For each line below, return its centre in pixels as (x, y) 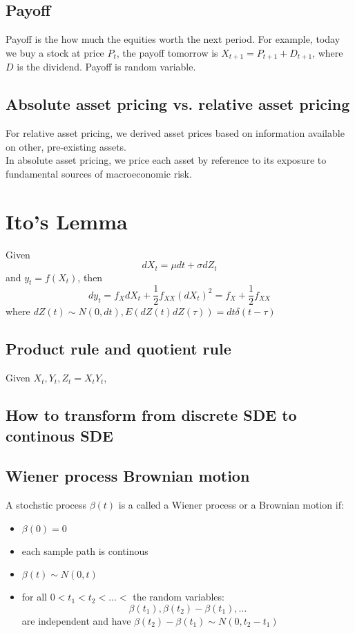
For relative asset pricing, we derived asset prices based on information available (175, 133)
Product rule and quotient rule (118, 349)
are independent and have (76, 621)
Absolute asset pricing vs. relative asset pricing (178, 104)
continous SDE (59, 435)
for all (35, 597)
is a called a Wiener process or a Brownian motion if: (231, 505)
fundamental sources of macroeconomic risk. (99, 173)
